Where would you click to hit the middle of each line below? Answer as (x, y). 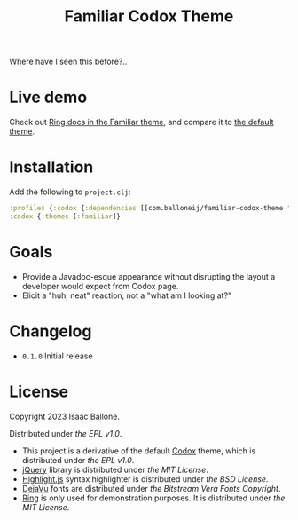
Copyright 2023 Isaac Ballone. (64, 416)
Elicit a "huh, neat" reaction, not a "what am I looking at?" (127, 295)
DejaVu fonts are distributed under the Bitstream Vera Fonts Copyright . (151, 488)
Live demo (48, 97)
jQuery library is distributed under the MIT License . (115, 469)
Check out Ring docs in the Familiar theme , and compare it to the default (141, 122)
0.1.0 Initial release (57, 356)
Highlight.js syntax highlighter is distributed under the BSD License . (145, 479)
